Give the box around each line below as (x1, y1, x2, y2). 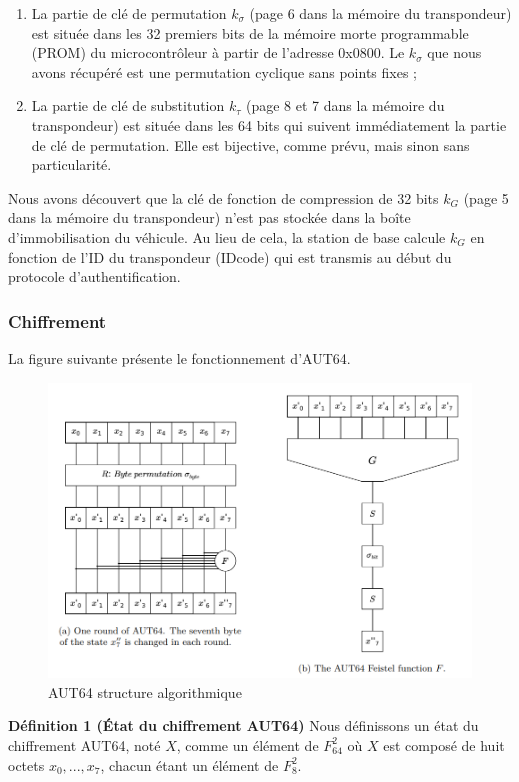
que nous (427, 42, 482, 63)
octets (8, 754, 45, 775)
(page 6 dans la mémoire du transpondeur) (249, 3, 512, 23)
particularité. (31, 154, 112, 175)
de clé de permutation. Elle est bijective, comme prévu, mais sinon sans (31, 134, 470, 155)
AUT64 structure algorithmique (48, 681, 242, 702)
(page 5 (463, 187, 509, 208)
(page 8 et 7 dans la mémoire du (245, 95, 445, 116)
